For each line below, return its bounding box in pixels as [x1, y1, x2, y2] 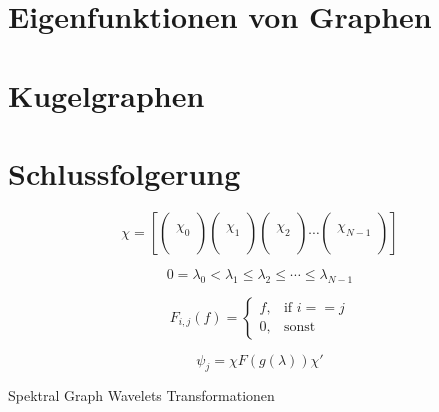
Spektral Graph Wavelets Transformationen [8, 385, 275, 406]
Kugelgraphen [8, 74, 205, 115]
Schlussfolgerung [8, 152, 241, 193]
